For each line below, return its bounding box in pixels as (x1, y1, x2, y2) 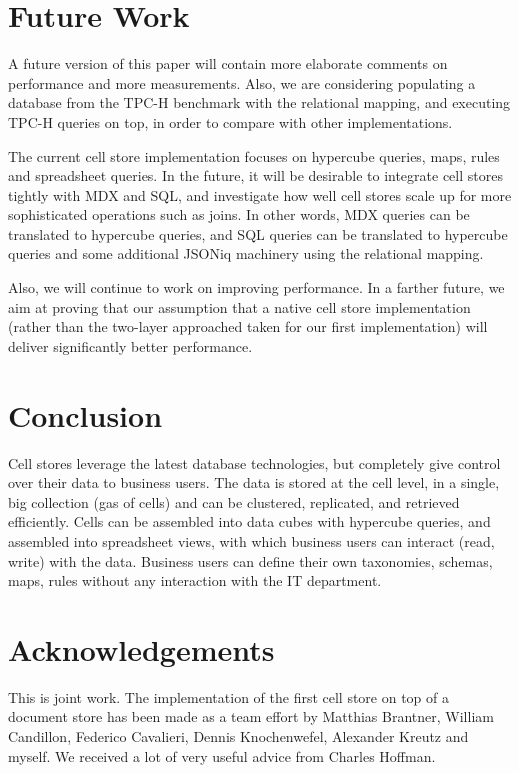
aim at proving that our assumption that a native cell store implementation (8, 296, 471, 317)
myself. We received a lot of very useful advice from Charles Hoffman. (8, 745, 436, 766)
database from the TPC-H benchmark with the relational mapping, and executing (8, 92, 511, 113)
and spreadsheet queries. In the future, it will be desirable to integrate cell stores (8, 165, 503, 186)
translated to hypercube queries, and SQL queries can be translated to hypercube (8, 223, 508, 244)
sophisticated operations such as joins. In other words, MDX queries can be (8, 204, 470, 225)
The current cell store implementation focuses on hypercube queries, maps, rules (8, 145, 500, 166)
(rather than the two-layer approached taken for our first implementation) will (8, 316, 488, 337)
